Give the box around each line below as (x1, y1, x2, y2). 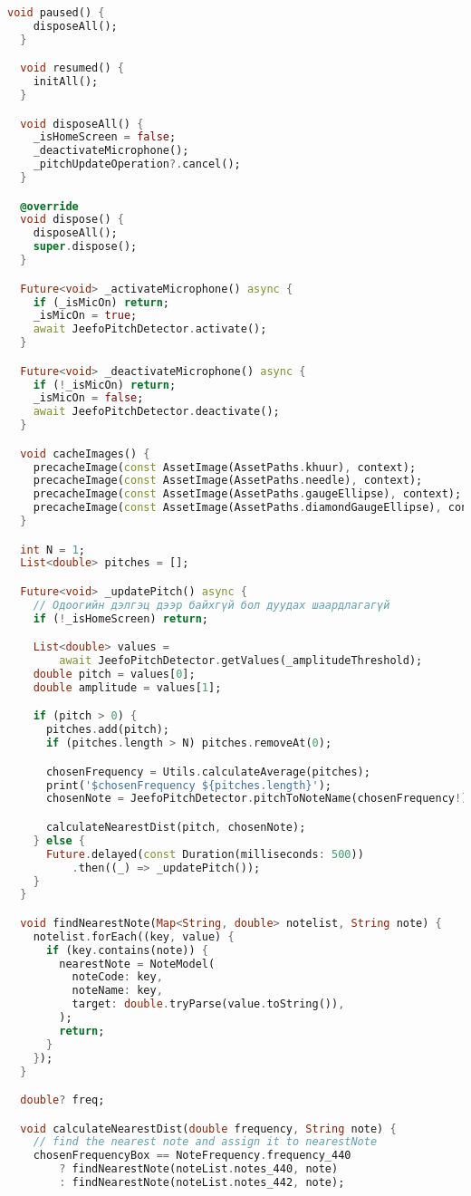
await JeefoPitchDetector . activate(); (33, 323, 267, 336)
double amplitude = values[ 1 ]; (33, 680, 222, 694)
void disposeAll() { (20, 117, 144, 130)
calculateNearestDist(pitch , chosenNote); (45, 821, 306, 834)
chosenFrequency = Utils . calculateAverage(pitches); (45, 765, 370, 778)
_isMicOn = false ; (33, 391, 144, 405)
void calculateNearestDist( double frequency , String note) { (20, 1122, 397, 1135)
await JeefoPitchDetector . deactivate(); (33, 405, 280, 419)
